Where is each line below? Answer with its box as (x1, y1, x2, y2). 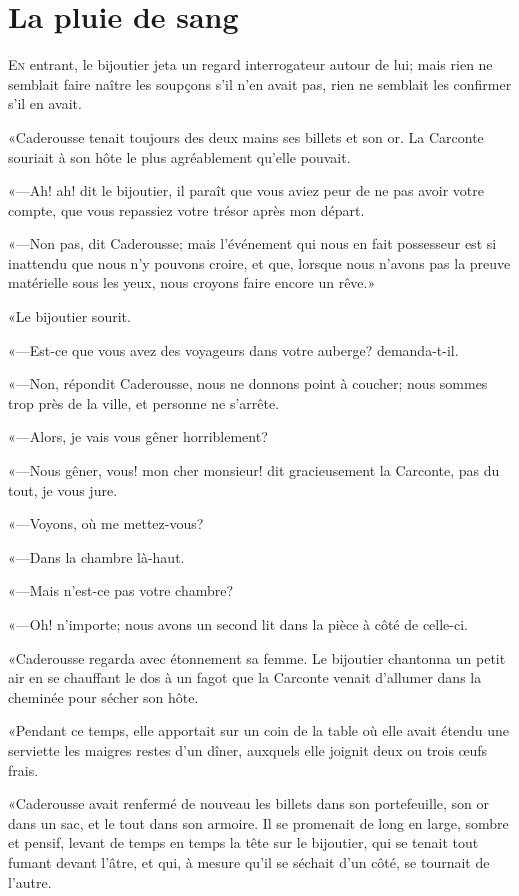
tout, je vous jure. (8, 479, 118, 500)
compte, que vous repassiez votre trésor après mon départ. (8, 199, 365, 220)
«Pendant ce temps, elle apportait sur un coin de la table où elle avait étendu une (8, 720, 509, 741)
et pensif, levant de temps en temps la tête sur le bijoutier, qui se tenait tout (8, 832, 479, 853)
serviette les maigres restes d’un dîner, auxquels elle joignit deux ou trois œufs (8, 739, 488, 760)
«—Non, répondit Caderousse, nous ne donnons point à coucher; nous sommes (8, 373, 488, 394)
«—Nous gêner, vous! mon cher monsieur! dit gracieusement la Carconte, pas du (8, 460, 500, 481)
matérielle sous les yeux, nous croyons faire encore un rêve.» (8, 272, 376, 293)
